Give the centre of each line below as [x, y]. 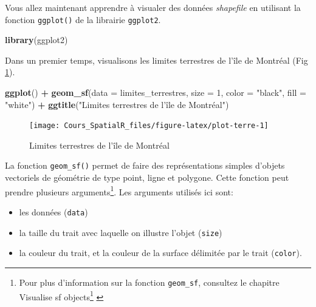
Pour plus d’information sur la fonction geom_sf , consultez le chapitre [149, 282]
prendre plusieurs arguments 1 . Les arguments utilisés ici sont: [119, 191]
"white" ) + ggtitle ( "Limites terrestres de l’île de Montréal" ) [117, 104]
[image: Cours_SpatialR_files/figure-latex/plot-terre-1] [149, 126]
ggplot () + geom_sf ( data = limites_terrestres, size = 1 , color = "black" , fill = [156, 93]
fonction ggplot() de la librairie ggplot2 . [83, 19]
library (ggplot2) [36, 40]
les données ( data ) [53, 211]
